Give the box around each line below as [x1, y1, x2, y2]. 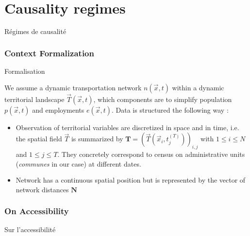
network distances [16, 184, 69, 194]
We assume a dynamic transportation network [4, 82, 142, 92]
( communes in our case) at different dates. [16, 158, 141, 169]
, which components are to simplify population [93, 94, 232, 104]
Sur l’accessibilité [4, 224, 56, 234]
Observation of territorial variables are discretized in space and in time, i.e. [16, 122, 239, 132]
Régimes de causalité [4, 26, 67, 36]
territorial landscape [4, 94, 65, 104]
